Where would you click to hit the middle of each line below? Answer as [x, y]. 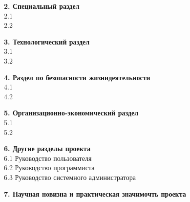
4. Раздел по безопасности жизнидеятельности [77, 77]
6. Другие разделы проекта [47, 148]
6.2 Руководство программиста [49, 168]
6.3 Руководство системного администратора [70, 177]
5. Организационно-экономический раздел [71, 113]
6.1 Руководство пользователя [48, 158]
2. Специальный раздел [42, 6]
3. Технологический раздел [47, 41]
